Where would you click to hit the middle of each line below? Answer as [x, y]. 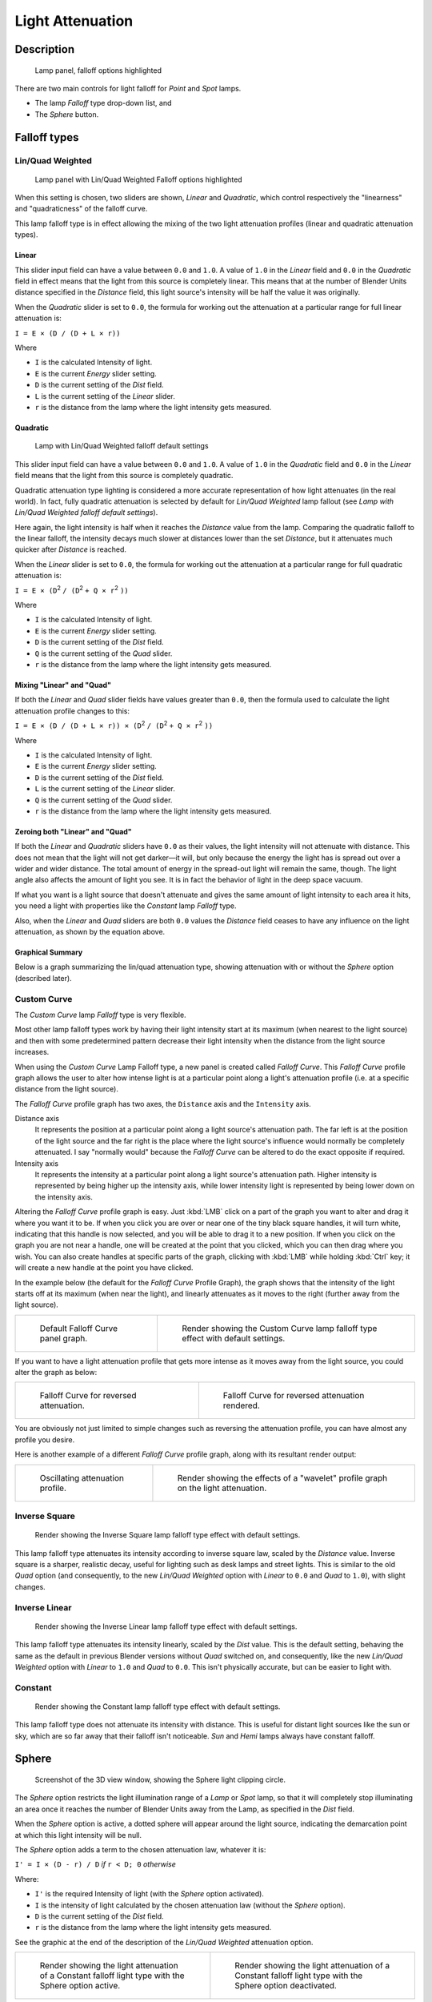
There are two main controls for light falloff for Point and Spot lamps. [128, 88]
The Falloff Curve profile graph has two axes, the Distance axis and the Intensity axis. [163, 1104]
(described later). [43, 978]
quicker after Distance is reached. [71, 549]
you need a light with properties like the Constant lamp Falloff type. [126, 906]
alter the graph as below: [56, 1373]
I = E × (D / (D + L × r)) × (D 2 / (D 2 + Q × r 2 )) [114, 725]
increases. [32, 1052]
